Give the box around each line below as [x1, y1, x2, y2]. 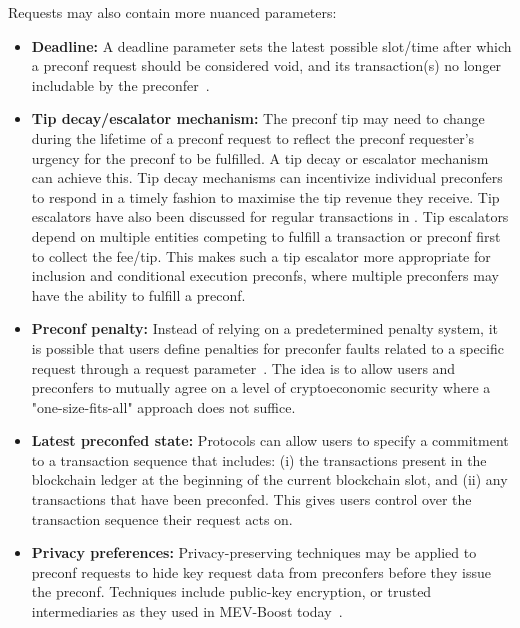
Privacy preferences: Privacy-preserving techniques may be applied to [31, 542, 477, 563]
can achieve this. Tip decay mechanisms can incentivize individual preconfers [31, 167, 503, 188]
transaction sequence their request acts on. [31, 508, 293, 529]
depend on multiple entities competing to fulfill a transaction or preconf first [31, 225, 501, 246]
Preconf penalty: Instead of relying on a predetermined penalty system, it [31, 318, 498, 339]
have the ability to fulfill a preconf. [31, 284, 246, 305]
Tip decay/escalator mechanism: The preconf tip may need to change [31, 108, 485, 129]
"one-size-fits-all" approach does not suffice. [31, 396, 296, 417]
